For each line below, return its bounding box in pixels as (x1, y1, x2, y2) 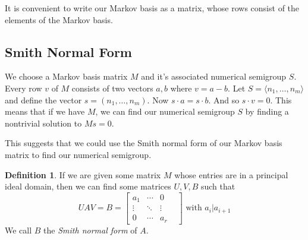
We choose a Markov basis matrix (5, 70, 128, 83)
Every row (5, 81, 42, 94)
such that (200, 180, 235, 192)
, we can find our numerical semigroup (95, 105, 235, 118)
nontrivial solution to (5, 116, 82, 129)
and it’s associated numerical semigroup (141, 70, 287, 83)
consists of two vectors (71, 81, 153, 94)
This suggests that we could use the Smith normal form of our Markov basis (5, 137, 282, 149)
